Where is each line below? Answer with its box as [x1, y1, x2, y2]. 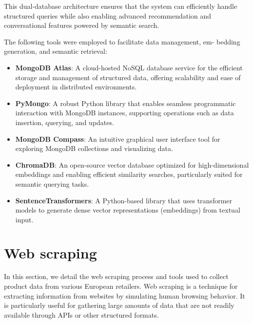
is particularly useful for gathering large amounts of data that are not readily [4, 300, 234, 310]
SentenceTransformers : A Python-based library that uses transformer [15, 195, 233, 205]
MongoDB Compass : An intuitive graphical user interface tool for [15, 133, 220, 144]
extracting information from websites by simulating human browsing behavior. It [4, 290, 245, 301]
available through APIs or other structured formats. [4, 309, 159, 320]
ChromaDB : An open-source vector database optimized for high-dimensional [15, 159, 249, 170]
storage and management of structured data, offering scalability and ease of [15, 72, 241, 82]
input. [15, 214, 34, 224]
